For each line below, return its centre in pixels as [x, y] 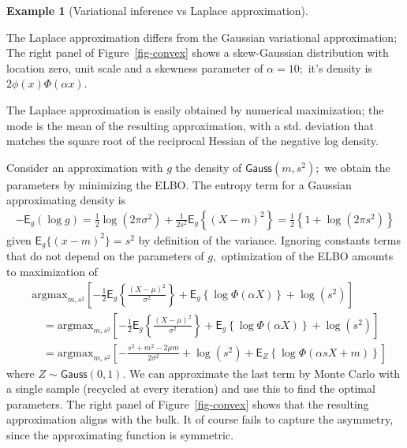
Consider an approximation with [85, 167]
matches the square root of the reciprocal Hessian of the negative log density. [192, 141]
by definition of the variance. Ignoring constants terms [270, 239]
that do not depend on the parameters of [105, 256]
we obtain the [357, 167]
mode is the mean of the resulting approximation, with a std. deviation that [190, 125]
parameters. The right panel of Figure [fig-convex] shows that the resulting [188, 403]
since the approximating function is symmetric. [120, 435]
